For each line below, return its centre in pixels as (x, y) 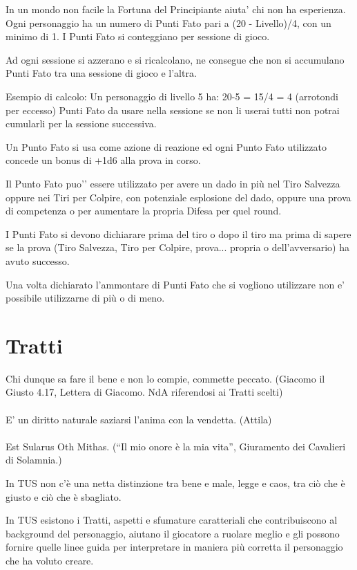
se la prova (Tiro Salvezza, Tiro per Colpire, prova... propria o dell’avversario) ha (177, 247)
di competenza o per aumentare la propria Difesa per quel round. (144, 211)
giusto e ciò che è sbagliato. (64, 496)
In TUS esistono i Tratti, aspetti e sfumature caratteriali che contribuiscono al (172, 520)
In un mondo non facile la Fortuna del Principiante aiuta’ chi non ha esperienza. (176, 9)
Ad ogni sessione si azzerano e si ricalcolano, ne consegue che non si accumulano (175, 59)
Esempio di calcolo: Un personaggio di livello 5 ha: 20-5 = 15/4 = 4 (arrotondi (172, 96)
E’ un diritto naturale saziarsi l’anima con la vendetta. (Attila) (139, 419)
